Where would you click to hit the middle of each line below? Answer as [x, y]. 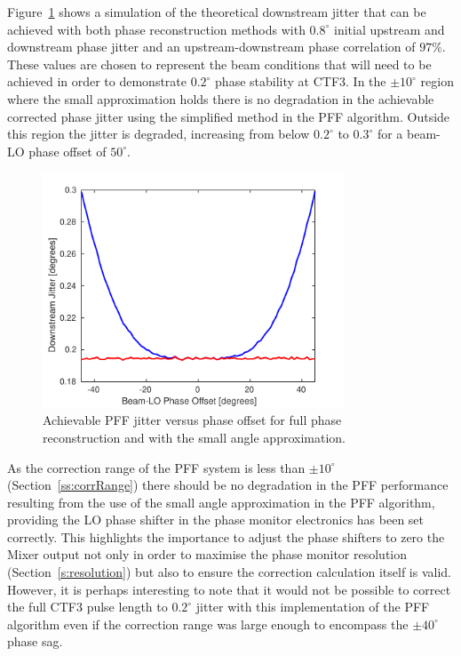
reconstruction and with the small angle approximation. [194, 437]
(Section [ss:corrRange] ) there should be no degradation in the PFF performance [228, 485]
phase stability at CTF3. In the [301, 81]
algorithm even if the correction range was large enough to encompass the [208, 624]
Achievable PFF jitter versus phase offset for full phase [192, 420]
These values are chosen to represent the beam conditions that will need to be [219, 64]
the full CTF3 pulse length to [87, 607]
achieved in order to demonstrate [97, 81]
